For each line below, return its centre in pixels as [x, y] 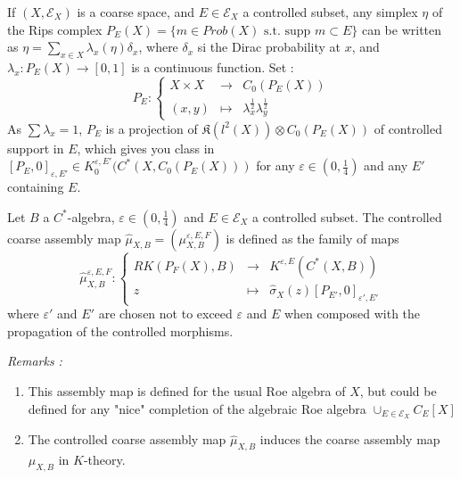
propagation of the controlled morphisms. [120, 330]
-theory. [104, 460]
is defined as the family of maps [312, 238]
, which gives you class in [146, 148]
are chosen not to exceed [165, 314]
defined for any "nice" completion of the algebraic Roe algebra [197, 408]
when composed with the [352, 314]
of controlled [408, 128]
